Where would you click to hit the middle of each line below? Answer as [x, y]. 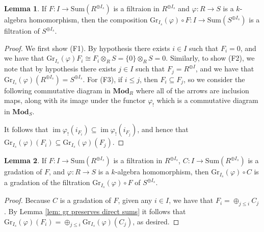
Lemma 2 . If [25, 160]
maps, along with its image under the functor [75, 100]
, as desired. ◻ [156, 221]
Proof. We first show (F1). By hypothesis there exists [87, 48]
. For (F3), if [102, 79]
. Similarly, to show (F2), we [210, 58]
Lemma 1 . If [25, 8]
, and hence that [163, 129]
